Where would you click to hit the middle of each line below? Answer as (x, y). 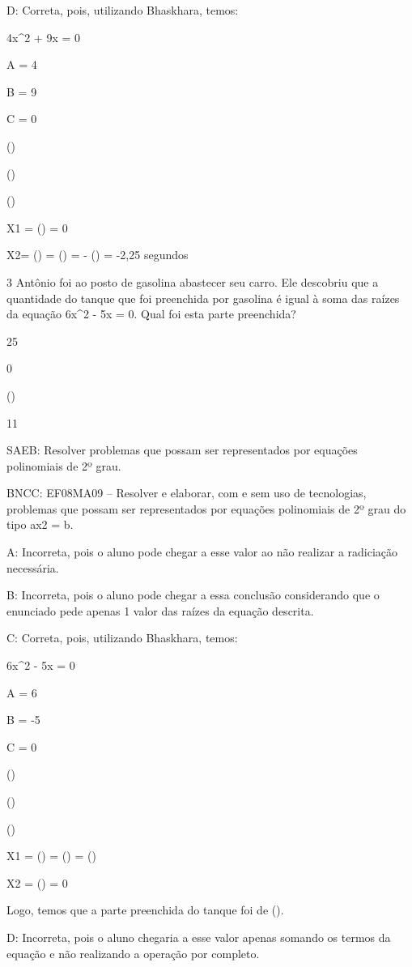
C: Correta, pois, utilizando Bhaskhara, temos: (122, 638)
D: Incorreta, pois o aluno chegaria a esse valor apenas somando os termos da (199, 937)
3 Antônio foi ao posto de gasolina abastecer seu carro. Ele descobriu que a (193, 281)
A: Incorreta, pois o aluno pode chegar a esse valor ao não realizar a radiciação (202, 552)
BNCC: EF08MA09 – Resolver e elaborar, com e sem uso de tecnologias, (187, 493)
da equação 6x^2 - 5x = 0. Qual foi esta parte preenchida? (151, 314)
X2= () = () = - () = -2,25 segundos (98, 255)
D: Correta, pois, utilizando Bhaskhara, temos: (123, 10)
